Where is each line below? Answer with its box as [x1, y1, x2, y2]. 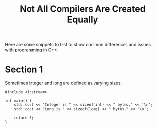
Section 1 [5, 64, 43, 75]
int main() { [5, 98, 32, 103]
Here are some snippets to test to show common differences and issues [5, 42, 151, 48]
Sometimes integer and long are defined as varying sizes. [5, 80, 122, 86]
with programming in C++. [5, 47, 59, 52]
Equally [67, 14, 98, 25]
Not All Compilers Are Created [19, 3, 146, 15]
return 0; [14, 115, 34, 121]
